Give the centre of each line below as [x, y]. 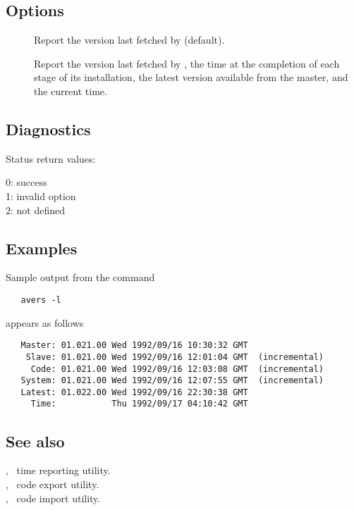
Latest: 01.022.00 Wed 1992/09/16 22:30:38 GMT [134, 392]
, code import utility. [53, 498]
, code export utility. [53, 484]
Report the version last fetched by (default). [129, 40]
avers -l [41, 300]
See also [35, 441]
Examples [42, 248]
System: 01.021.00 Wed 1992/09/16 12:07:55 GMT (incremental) [172, 381]
